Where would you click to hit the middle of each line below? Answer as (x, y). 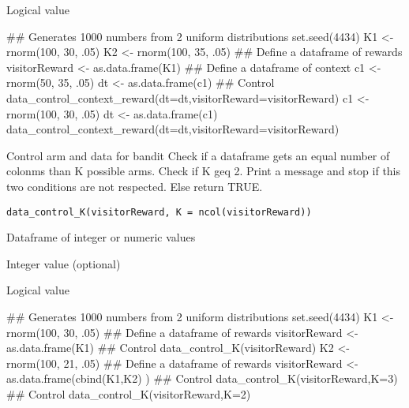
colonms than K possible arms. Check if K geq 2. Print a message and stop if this (204, 171)
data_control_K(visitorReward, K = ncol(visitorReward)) (159, 212)
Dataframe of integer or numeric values (101, 237)
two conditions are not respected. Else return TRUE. (135, 186)
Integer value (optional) (64, 263)
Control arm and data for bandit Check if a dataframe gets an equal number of (198, 155)
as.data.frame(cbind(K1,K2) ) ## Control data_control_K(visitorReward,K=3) (202, 378)
